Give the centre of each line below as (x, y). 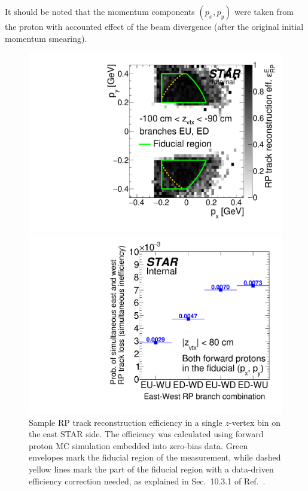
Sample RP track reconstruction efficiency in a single (126, 422)
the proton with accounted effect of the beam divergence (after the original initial (154, 26)
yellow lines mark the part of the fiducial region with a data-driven (151, 469)
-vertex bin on (254, 422)
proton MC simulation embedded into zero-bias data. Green (138, 445)
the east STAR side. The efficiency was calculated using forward (146, 434)
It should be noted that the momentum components (100, 11)
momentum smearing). (46, 38)
